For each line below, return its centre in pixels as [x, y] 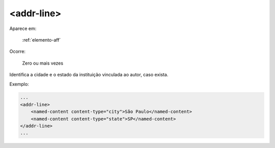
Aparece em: [23, 28]
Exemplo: [19, 84]
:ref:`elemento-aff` [42, 40]
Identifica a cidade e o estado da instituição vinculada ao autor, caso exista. [89, 75]
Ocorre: [17, 51]
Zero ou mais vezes [43, 63]
